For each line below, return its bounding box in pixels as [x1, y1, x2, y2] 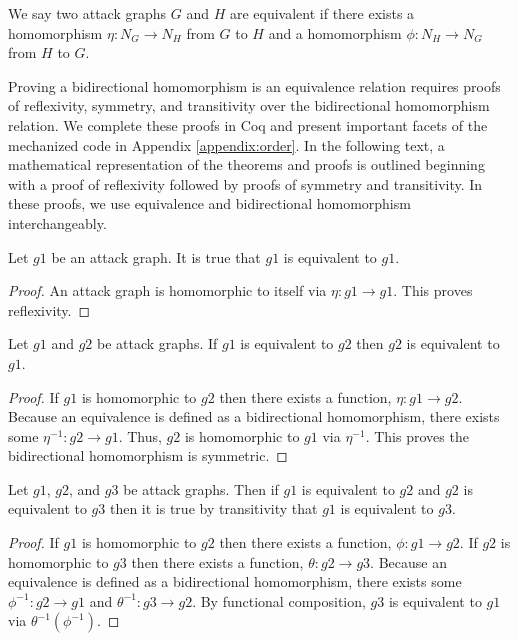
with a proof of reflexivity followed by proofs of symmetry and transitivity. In [8, 173, 483, 194]
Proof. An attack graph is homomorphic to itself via [8, 280, 327, 301]
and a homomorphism [268, 22, 402, 43]
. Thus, [118, 425, 162, 446]
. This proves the [365, 425, 469, 446]
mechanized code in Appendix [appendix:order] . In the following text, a [8, 134, 445, 155]
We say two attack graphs [8, 3, 167, 23]
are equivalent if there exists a [229, 3, 415, 23]
